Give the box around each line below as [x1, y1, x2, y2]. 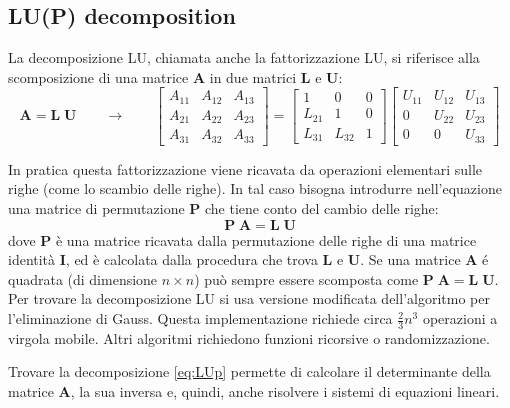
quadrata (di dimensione [8, 268, 158, 289]
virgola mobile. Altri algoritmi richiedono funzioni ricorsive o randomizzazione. [8, 327, 490, 348]
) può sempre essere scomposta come [194, 268, 419, 289]
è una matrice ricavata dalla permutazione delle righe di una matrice [55, 229, 477, 250]
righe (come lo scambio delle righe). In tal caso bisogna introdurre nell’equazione [8, 178, 502, 199]
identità [8, 249, 56, 270]
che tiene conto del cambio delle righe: [204, 198, 439, 219]
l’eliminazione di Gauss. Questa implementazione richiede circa [8, 308, 393, 329]
